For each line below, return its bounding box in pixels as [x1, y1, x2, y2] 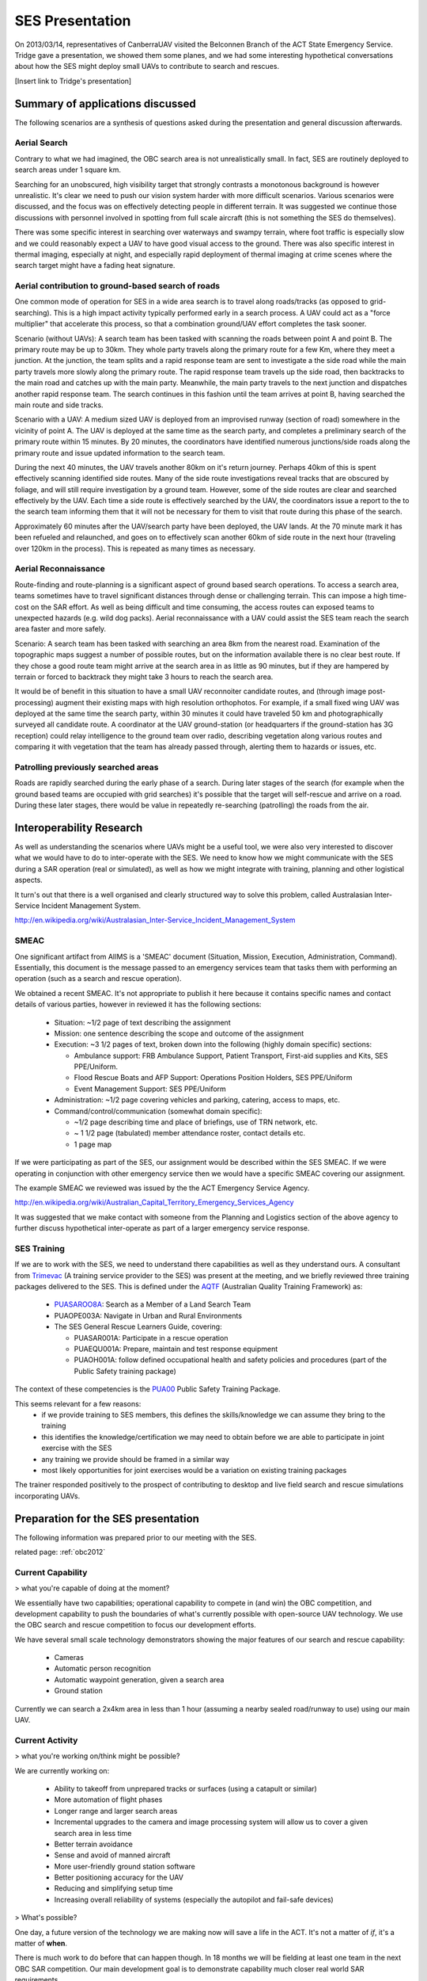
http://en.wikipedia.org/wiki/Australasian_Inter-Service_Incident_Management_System [14, 915, 296, 925]
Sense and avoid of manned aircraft [54, 1850, 171, 1860]
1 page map [74, 1139, 112, 1149]
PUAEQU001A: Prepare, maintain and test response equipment [74, 1344, 278, 1354]
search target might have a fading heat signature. [14, 261, 176, 270]
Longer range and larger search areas [54, 1806, 178, 1815]
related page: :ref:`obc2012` [14, 1548, 106, 1556]
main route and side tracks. [14, 400, 104, 410]
